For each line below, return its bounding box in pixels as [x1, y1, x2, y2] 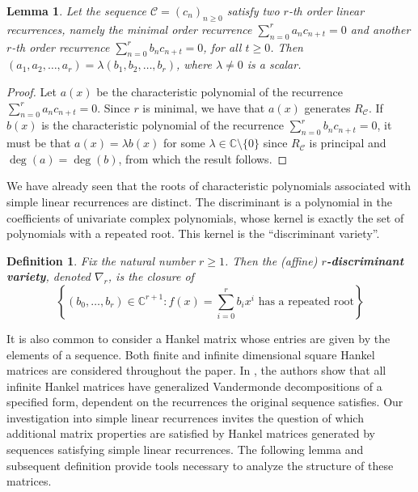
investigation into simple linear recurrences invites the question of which [6, 409, 364, 426]
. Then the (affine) [225, 252, 318, 269]
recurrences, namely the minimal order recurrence [6, 20, 252, 37]
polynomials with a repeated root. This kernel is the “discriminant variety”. [6, 225, 380, 242]
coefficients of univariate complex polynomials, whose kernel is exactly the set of [6, 209, 404, 226]
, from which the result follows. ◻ [118, 150, 288, 167]
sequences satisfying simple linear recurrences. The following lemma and [6, 441, 364, 458]
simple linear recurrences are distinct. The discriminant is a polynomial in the [6, 193, 393, 210]
